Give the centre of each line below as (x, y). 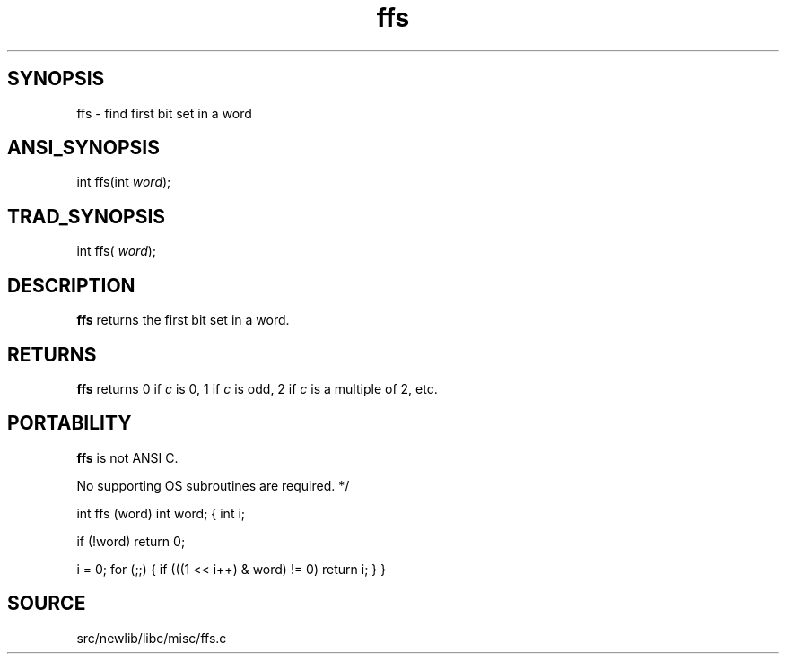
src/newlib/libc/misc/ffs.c (152, 638)
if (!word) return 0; (131, 541)
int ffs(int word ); (124, 182)
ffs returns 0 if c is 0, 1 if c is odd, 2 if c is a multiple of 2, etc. (257, 388)
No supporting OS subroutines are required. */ (213, 485)
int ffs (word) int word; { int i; (161, 513)
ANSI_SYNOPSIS (83, 148)
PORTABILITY (70, 423)
